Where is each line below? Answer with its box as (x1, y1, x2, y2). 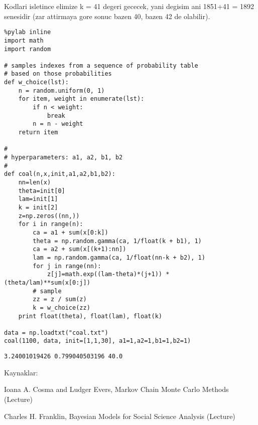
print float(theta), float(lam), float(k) (18, 312, 162, 320)
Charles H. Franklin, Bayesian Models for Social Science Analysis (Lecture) (4, 410, 235, 421)
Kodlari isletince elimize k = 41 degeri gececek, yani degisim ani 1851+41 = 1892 (4, 1, 254, 11)
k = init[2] (18, 203, 58, 211)
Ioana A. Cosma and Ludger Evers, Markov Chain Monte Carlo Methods (4, 384, 229, 394)
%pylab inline (4, 29, 51, 36)
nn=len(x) (18, 179, 51, 186)
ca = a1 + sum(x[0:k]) (33, 229, 108, 236)
